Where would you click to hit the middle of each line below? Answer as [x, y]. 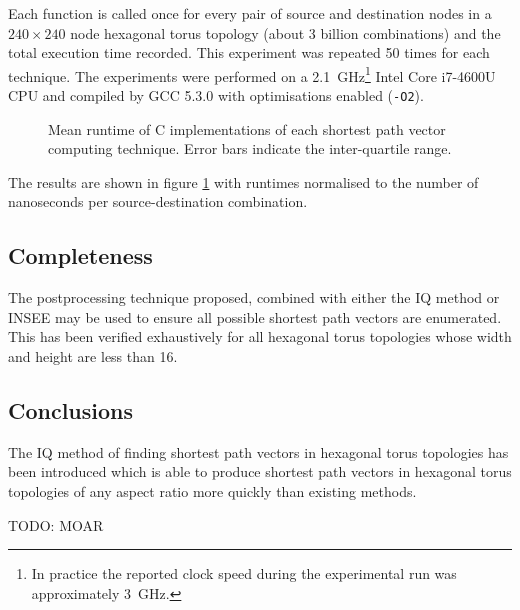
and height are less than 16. [93, 356]
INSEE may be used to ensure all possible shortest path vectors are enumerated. [255, 316]
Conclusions [71, 410]
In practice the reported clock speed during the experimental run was [244, 573]
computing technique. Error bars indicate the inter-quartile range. [250, 148]
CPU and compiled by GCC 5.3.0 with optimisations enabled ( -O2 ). [216, 95]
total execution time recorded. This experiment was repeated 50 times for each [249, 52]
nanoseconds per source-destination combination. [158, 201]
